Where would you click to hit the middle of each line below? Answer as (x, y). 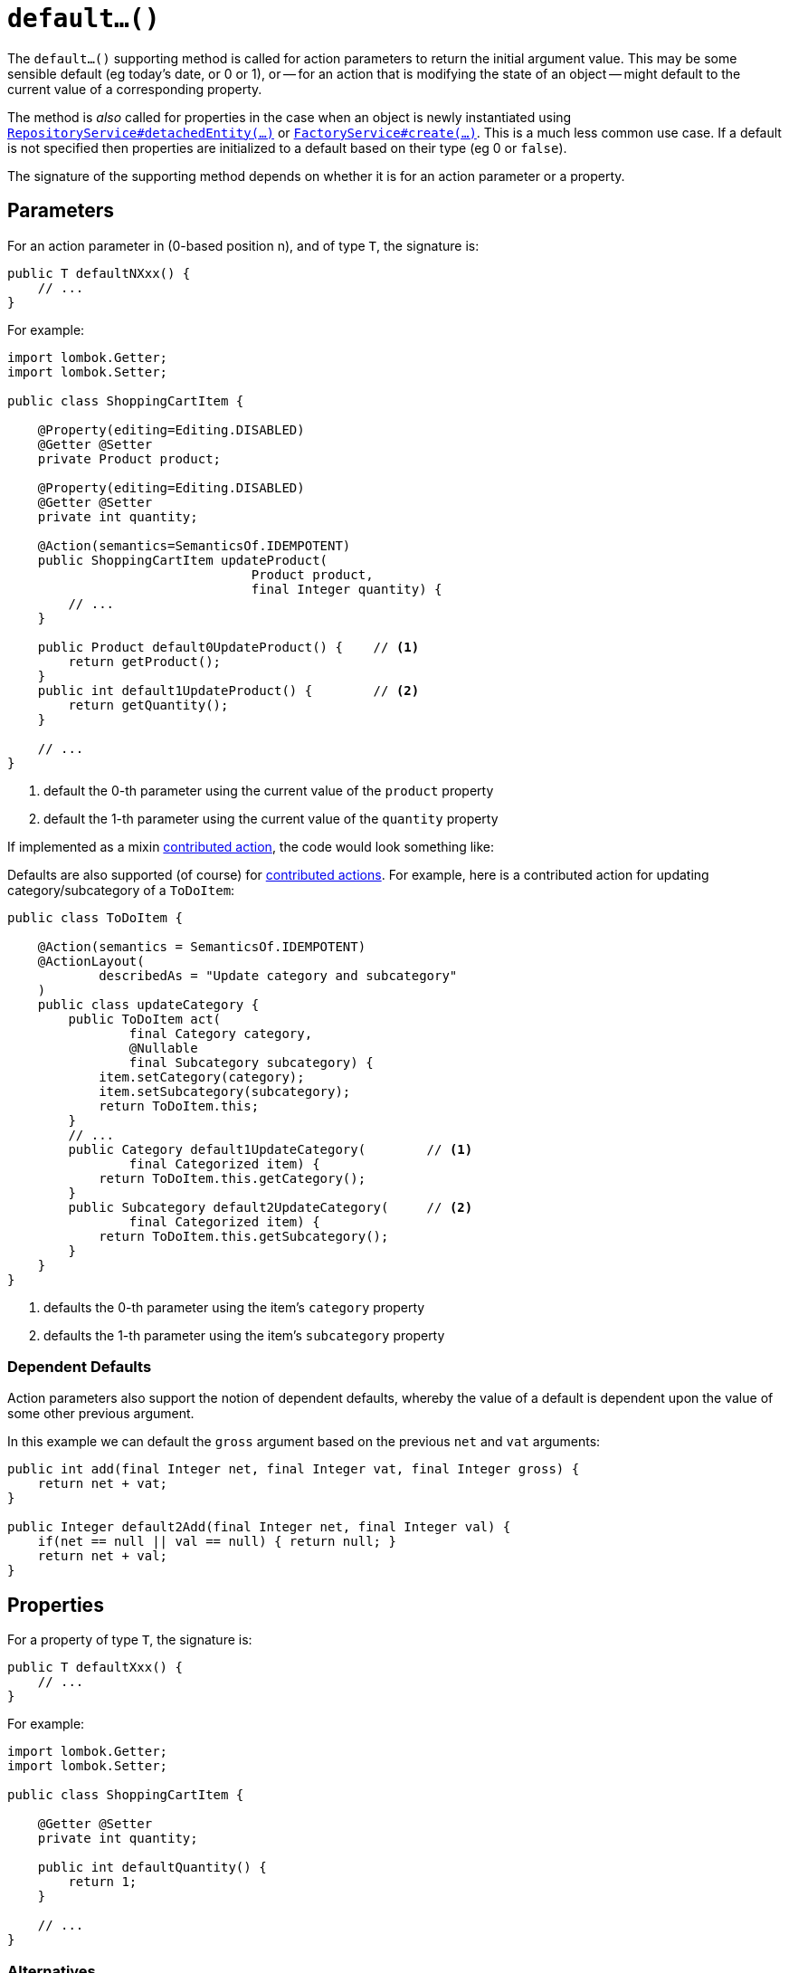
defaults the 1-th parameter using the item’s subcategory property (244, 1335)
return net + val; (103, 1556)
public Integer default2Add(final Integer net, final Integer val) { (259, 1527)
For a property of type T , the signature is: (130, 1640)
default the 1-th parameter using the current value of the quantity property (271, 818)
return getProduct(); (145, 661)
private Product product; (129, 458)
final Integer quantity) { (347, 589)
